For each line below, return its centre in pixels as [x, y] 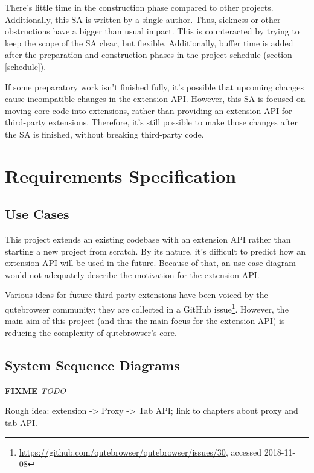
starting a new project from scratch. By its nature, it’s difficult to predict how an [155, 251]
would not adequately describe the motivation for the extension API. [132, 274]
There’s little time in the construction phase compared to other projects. [139, 7]
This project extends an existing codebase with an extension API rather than [148, 239]
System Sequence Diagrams [92, 365]
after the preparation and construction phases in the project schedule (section [149, 55]
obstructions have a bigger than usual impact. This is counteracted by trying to [152, 31]
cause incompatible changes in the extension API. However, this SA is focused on [155, 99]
